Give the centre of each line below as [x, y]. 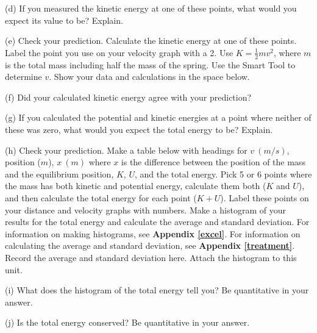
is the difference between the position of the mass [213, 162]
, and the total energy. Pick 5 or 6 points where [223, 174]
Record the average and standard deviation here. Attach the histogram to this [151, 257]
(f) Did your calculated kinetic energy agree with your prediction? [128, 97]
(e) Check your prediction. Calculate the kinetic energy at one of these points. [151, 41]
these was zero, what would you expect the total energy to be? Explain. [139, 129]
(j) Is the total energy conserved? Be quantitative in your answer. [127, 322]
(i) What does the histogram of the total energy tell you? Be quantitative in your [157, 290]
